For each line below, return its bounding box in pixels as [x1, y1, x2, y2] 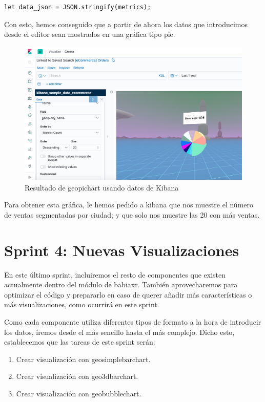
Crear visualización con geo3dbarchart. [16, 371, 138, 382]
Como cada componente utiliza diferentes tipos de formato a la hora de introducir [4, 316, 261, 327]
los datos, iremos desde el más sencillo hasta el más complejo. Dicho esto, [4, 326, 235, 337]
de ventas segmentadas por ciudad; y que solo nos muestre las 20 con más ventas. [4, 209, 260, 220]
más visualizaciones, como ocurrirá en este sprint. [4, 299, 159, 310]
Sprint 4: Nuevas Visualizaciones [4, 239, 239, 260]
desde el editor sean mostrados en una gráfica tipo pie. [4, 29, 175, 39]
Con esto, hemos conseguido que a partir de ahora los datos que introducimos [4, 18, 248, 29]
